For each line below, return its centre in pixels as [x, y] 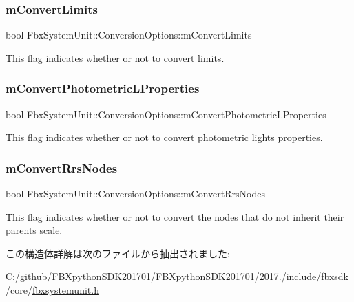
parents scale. [34, 230]
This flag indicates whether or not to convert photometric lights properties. [164, 137]
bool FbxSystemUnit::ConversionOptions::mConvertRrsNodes [135, 194]
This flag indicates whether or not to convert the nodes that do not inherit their [175, 216]
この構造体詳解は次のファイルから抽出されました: [118, 253]
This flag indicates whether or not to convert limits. [115, 57]
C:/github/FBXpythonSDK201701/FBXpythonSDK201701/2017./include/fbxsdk [177, 276]
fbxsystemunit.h [65, 290]
